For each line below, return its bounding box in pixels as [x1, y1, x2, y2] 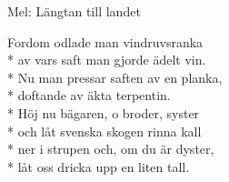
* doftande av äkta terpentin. [7, 86, 171, 105]
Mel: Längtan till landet [7, 2, 141, 20]
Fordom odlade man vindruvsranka [7, 32, 204, 51]
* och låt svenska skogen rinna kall [7, 121, 202, 140]
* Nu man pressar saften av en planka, [7, 67, 223, 86]
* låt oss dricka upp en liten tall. [7, 157, 190, 176]
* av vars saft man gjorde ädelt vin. [7, 50, 206, 69]
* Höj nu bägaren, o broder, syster [7, 103, 200, 122]
